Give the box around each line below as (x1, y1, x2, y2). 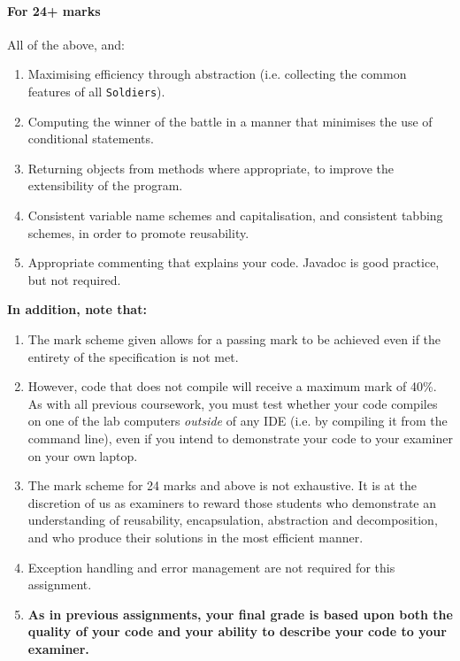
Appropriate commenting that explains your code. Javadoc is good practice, (27, 253, 440, 272)
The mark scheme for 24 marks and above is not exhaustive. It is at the (27, 476, 417, 495)
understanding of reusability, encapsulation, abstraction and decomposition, (27, 511, 438, 529)
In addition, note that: (7, 300, 147, 319)
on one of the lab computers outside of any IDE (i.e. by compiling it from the (27, 411, 448, 430)
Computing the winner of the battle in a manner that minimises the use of (27, 111, 433, 130)
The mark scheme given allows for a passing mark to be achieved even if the (27, 329, 441, 348)
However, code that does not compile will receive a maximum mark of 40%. (27, 377, 437, 396)
